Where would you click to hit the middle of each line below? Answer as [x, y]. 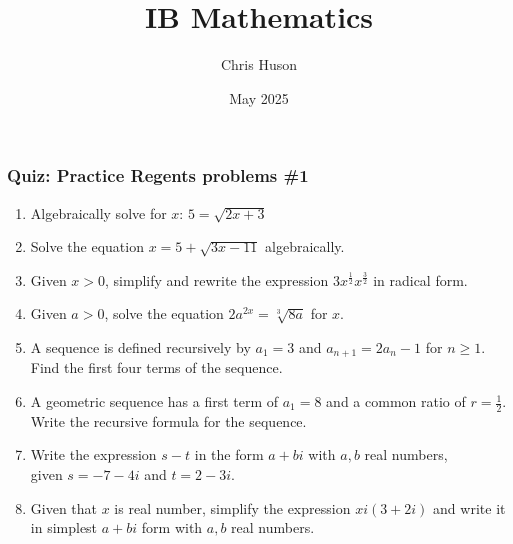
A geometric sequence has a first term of [154, 401]
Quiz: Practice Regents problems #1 [158, 175]
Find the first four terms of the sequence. [156, 367]
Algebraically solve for [98, 212]
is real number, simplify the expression [232, 507]
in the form [229, 454]
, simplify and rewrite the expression [217, 279]
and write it [469, 507]
